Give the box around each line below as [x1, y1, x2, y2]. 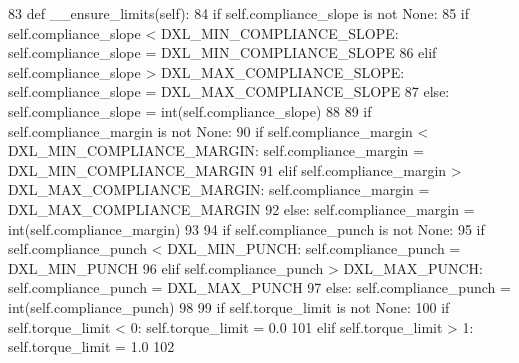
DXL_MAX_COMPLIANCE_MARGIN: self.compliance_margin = [8, 179, 430, 200]
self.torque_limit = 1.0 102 [8, 336, 175, 357]
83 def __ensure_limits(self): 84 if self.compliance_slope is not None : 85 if [8, 3, 470, 23]
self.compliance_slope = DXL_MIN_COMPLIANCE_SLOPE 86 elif [8, 42, 437, 63]
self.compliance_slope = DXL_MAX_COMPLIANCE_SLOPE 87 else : [8, 81, 450, 102]
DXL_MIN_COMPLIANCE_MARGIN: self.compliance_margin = [8, 140, 424, 161]
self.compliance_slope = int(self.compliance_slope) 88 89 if [8, 100, 372, 121]
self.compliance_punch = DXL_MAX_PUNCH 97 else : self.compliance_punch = [8, 277, 511, 298]
